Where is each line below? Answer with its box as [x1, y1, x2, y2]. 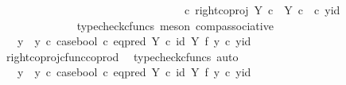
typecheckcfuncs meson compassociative [76, 17, 274, 33]
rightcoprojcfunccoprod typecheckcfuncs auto [6, 48, 239, 64]
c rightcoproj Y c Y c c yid [184, 2, 340, 17]
